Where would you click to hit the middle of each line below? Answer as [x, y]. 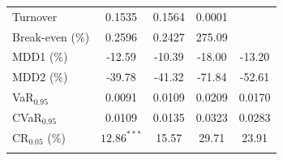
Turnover [35, 16]
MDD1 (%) [40, 56]
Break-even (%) [51, 36]
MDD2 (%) [40, 77]
